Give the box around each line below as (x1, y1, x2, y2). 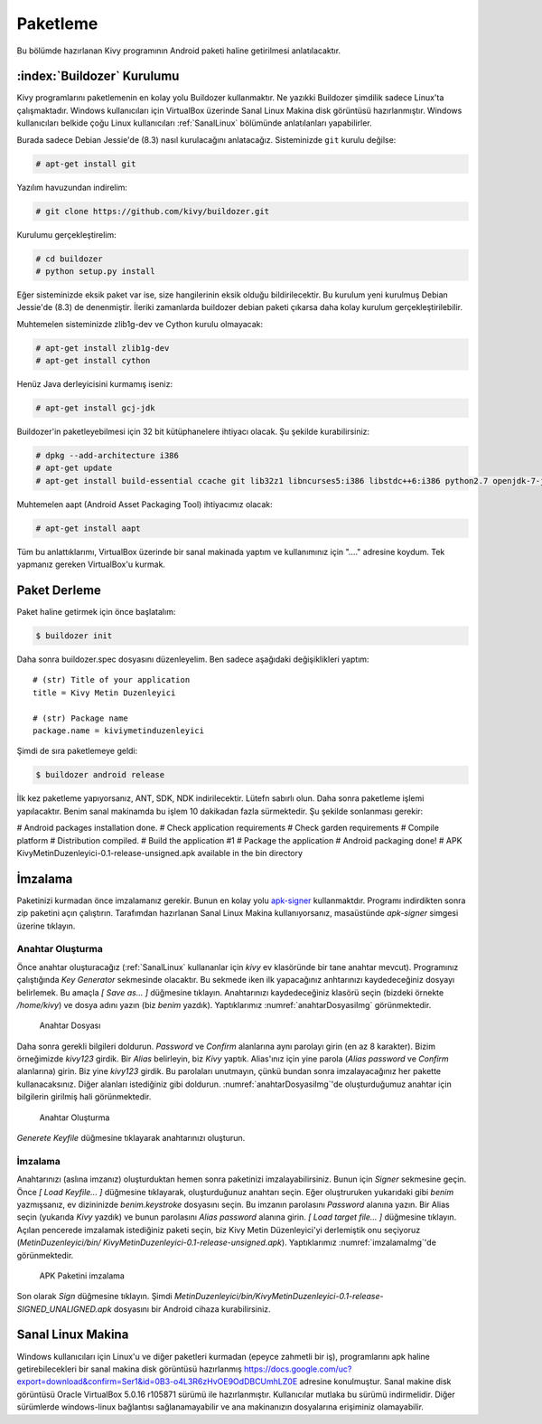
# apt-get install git (35, 158, 136, 169)
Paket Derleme (16, 582, 101, 598)
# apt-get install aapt (35, 523, 142, 533)
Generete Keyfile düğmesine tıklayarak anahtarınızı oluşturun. (16, 1133, 246, 1144)
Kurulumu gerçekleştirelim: (16, 229, 117, 240)
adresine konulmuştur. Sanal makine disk (299, 1376, 452, 1387)
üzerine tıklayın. (16, 920, 76, 931)
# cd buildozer (35, 253, 103, 264)
